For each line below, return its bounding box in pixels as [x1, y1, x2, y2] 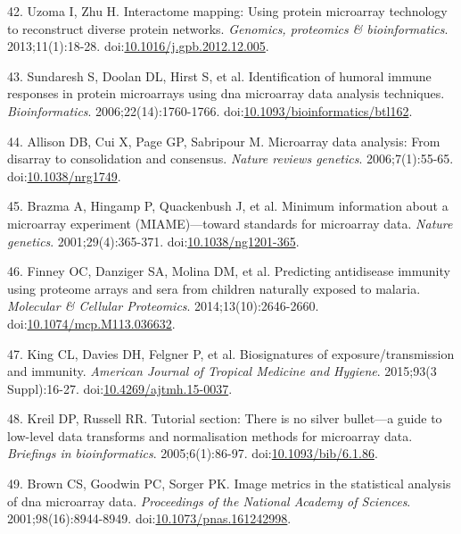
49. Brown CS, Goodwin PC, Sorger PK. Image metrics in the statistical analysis [7, 474, 451, 493]
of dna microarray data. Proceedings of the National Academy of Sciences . [7, 491, 411, 510]
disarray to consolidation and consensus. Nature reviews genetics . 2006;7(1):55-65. [7, 149, 454, 168]
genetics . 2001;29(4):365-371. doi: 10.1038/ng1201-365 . [7, 231, 300, 250]
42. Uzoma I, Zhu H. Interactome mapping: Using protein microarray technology [7, 2, 448, 20]
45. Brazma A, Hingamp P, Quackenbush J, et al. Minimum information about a [7, 196, 449, 215]
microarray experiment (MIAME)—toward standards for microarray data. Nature [7, 213, 453, 232]
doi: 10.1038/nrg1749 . [7, 166, 121, 185]
